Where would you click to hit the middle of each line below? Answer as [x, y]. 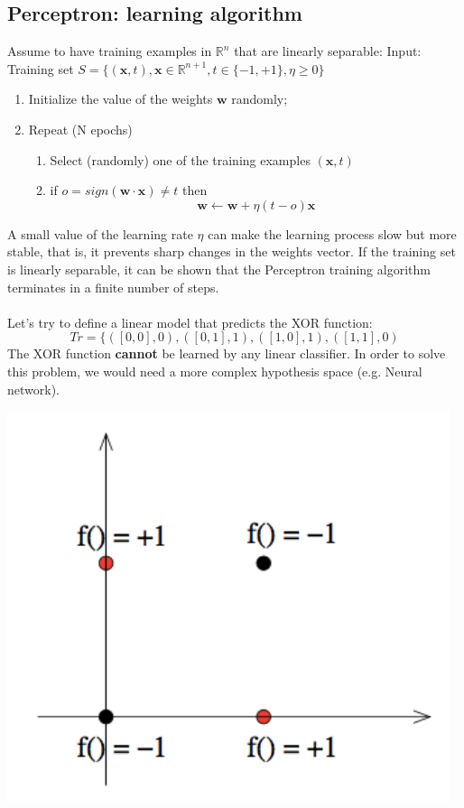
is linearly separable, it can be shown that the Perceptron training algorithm [219, 269]
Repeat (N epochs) [80, 129]
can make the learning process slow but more [332, 233]
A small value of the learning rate [100, 233]
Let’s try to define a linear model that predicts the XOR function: [190, 322]
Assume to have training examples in [110, 51]
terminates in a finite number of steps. [113, 287]
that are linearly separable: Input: [328, 51]
